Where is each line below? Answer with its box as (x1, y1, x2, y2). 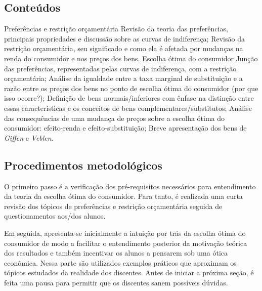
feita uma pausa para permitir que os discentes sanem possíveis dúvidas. (4, 277, 228, 287)
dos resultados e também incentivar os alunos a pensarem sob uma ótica (4, 247, 228, 258)
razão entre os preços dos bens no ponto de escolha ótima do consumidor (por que (4, 82, 258, 93)
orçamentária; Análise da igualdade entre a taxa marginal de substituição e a (4, 73, 243, 84)
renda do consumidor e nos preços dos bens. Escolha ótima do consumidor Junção (4, 53, 258, 63)
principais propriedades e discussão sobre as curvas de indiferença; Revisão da (4, 33, 245, 44)
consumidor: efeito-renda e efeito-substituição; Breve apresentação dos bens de (4, 122, 247, 133)
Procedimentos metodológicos (4, 157, 162, 173)
